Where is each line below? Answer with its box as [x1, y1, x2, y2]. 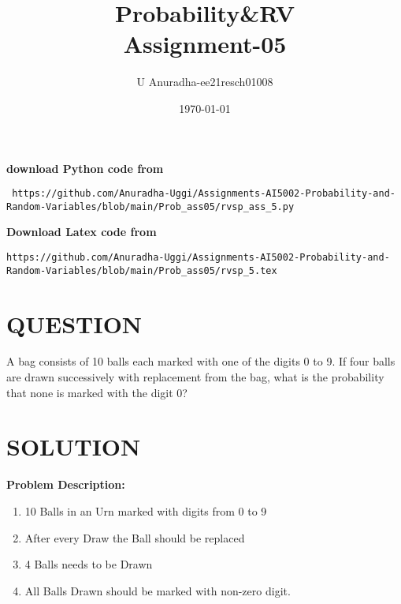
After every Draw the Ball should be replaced [24, 529, 245, 546]
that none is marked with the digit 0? [6, 384, 188, 400]
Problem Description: [6, 476, 125, 493]
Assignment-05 [123, 28, 287, 60]
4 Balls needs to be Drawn [24, 556, 153, 572]
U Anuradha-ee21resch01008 [136, 73, 273, 90]
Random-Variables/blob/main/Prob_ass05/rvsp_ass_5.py [6, 201, 295, 212]
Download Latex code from [6, 223, 157, 240]
